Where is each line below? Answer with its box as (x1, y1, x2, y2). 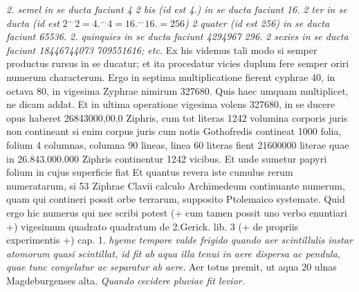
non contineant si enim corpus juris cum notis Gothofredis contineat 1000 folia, (6, 124, 342, 138)
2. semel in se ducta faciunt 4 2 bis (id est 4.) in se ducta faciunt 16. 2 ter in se (6, 2, 347, 16)
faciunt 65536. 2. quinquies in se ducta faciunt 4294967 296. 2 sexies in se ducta (6, 29, 349, 44)
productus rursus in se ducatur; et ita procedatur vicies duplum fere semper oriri (6, 56, 349, 71)
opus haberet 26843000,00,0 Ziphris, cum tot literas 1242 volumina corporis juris (6, 110, 348, 125)
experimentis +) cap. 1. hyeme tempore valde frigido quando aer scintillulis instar (6, 232, 353, 247)
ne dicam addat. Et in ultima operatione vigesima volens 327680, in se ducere (6, 97, 335, 111)
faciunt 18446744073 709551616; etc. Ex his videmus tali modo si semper (6, 42, 317, 57)
